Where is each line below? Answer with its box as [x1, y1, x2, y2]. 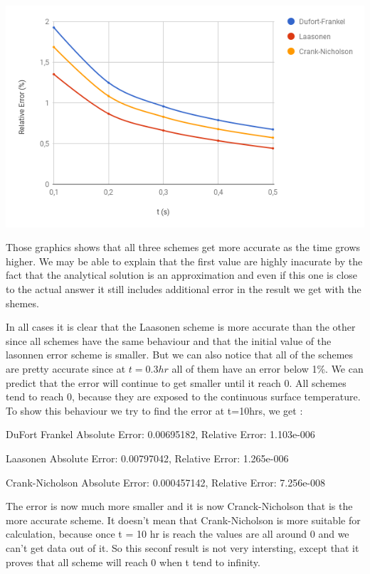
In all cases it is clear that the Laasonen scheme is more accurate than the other [6, 319, 356, 334]
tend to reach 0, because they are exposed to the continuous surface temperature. [6, 389, 361, 404]
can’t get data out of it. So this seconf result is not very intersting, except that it [6, 540, 359, 555]
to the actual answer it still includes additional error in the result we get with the [6, 282, 361, 296]
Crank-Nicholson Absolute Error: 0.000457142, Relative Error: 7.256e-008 [6, 474, 326, 489]
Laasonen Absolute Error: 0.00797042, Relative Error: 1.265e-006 [6, 450, 289, 465]
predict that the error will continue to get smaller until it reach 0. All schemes [6, 375, 347, 390]
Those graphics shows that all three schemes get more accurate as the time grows [6, 240, 361, 255]
